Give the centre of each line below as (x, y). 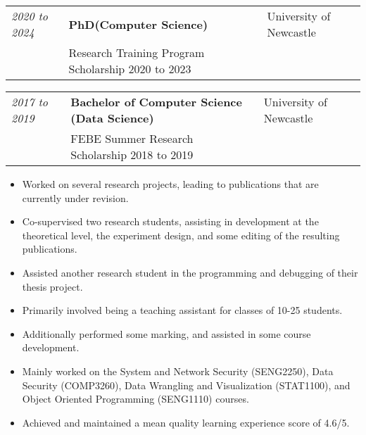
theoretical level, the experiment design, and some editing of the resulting (181, 235)
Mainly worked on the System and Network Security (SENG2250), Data (178, 371)
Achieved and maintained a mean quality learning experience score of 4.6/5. (186, 422)
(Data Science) (112, 118)
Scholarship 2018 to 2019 (132, 155)
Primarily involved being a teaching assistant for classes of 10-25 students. (182, 310)
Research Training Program (137, 52)
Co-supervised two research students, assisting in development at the (170, 221)
